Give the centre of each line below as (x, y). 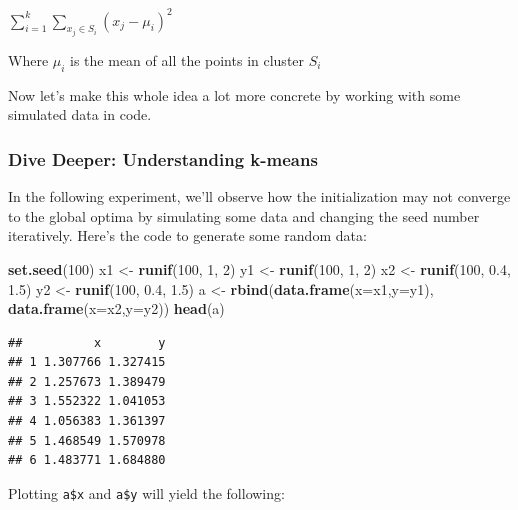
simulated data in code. (80, 114)
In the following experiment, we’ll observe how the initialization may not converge (259, 196)
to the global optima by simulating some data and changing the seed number (244, 215)
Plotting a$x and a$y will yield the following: (146, 492)
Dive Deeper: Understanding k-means (163, 158)
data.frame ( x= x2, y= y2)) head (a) (116, 308)
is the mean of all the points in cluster (187, 59)
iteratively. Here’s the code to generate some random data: (187, 235)
